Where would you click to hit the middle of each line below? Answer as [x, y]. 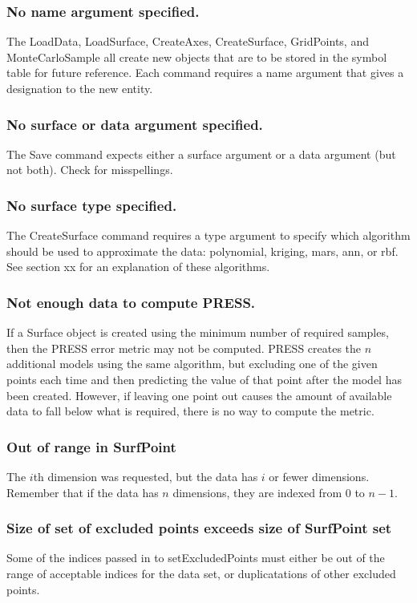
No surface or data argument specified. [135, 124]
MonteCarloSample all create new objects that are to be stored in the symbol [197, 57]
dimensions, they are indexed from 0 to [269, 492]
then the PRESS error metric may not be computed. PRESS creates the [184, 348]
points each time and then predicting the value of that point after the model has [204, 379]
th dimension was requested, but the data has [146, 476]
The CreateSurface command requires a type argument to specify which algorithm [208, 235]
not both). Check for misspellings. [90, 170]
